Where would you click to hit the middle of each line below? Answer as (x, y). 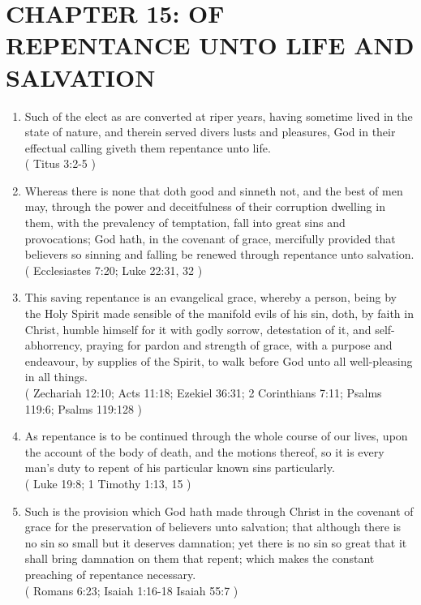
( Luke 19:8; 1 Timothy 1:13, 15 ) (108, 483)
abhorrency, (54, 345)
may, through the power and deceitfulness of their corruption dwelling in (205, 206)
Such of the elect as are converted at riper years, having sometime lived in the (219, 116)
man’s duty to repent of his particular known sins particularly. (180, 468)
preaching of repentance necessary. (110, 574)
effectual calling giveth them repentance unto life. (148, 147)
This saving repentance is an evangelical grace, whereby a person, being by (210, 297)
